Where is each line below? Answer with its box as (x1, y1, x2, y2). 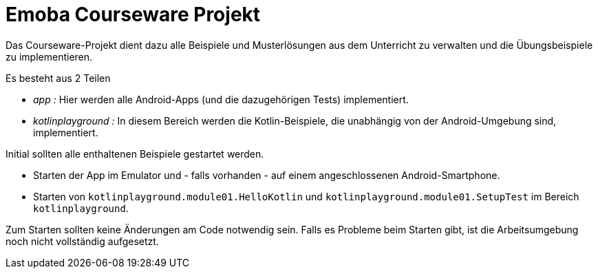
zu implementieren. (6, 50, 93, 63)
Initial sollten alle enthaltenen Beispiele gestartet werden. (6, 147, 264, 160)
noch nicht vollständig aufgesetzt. (6, 235, 159, 247)
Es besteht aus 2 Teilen (6, 72, 111, 84)
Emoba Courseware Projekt (6, 3, 261, 26)
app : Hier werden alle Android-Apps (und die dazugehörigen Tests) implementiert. (33, 93, 409, 105)
